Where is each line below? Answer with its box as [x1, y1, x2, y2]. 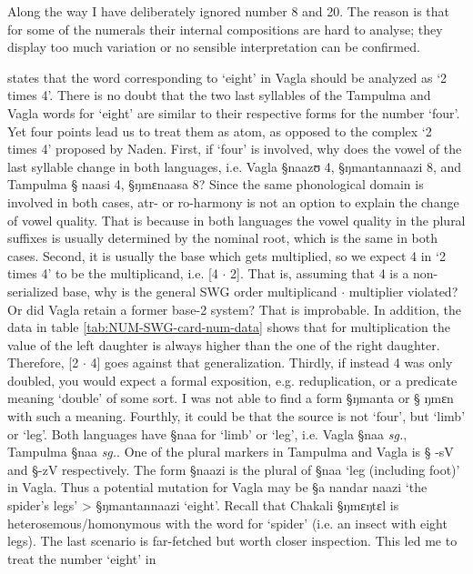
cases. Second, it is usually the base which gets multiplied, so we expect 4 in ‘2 [7, 246, 446, 265]
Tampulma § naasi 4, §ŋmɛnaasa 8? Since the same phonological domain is [7, 175, 424, 194]
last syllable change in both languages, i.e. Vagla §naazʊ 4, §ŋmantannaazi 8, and [7, 156, 462, 176]
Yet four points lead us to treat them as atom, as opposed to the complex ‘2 [7, 121, 432, 140]
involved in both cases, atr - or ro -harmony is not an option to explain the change [7, 192, 459, 211]
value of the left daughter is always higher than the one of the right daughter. [7, 335, 440, 354]
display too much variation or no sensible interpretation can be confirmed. [7, 37, 420, 56]
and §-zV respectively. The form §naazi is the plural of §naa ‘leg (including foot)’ [7, 459, 460, 478]
